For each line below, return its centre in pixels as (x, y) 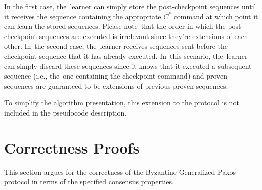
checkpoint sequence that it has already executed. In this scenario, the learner (126, 55)
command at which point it (216, 16)
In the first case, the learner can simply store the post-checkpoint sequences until (130, 6)
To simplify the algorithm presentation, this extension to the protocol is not (122, 103)
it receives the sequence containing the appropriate (83, 16)
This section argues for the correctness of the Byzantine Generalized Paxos (120, 172)
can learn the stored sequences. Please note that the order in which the (115, 26)
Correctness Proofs (72, 147)
